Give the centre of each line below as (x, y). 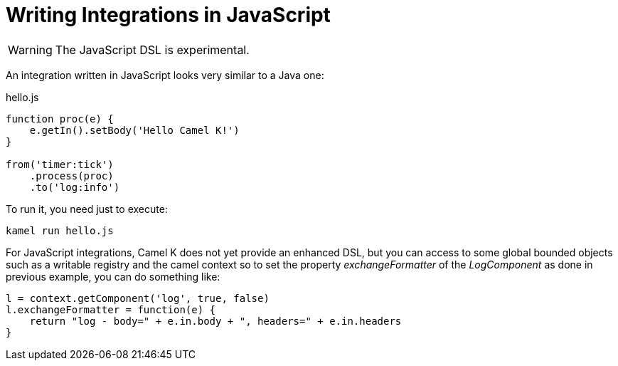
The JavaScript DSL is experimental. (152, 49)
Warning (30, 49)
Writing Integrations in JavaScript (168, 15)
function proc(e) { (60, 119)
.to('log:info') (75, 187)
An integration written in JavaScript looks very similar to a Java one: (165, 75)
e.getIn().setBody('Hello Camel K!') (134, 130)
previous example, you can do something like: (113, 276)
